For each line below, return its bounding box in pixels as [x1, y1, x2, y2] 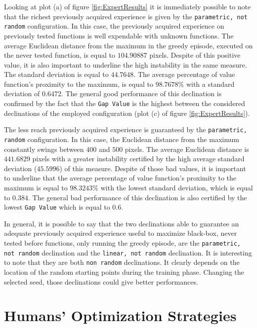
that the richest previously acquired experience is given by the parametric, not [4, 11, 248, 21]
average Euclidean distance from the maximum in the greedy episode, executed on [4, 40, 253, 50]
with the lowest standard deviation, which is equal [100, 182, 253, 192]
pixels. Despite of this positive [149, 50, 241, 60]
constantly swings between [4, 144, 84, 154]
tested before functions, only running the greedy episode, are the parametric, [4, 238, 241, 248]
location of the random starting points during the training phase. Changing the [4, 267, 244, 277]
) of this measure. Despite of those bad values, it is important [59, 163, 246, 173]
